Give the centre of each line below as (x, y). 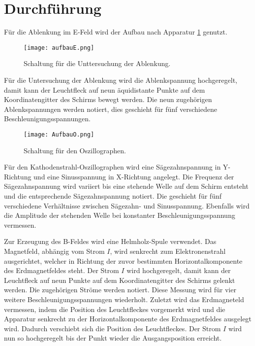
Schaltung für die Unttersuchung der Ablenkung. (97, 63)
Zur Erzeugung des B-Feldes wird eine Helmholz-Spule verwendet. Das (110, 241)
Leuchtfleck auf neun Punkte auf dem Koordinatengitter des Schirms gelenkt (120, 280)
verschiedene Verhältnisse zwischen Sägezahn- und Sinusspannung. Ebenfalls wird (127, 205)
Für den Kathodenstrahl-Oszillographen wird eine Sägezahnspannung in (112, 167)
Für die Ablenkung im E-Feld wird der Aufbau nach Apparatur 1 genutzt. (116, 32)
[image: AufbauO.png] (59, 134)
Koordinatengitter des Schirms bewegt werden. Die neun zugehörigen (108, 99)
